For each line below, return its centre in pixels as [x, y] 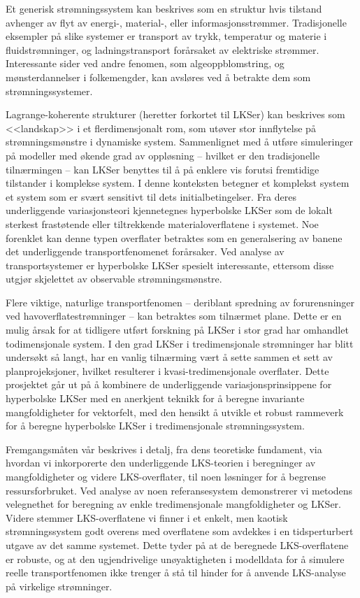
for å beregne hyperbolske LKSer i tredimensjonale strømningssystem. [155, 426]
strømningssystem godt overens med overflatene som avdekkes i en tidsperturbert [180, 531]
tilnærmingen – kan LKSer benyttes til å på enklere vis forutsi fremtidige [163, 169]
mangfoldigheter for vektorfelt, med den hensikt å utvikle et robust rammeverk [175, 412]
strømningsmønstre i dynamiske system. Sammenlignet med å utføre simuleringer [179, 142]
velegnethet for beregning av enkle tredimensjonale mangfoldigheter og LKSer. [173, 504]
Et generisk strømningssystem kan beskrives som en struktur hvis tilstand [164, 8]
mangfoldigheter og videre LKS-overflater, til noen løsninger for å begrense [166, 476]
